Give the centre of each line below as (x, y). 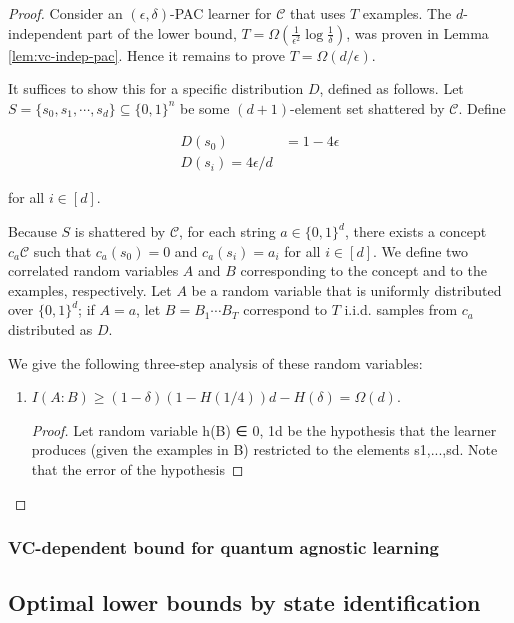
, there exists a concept (415, 231)
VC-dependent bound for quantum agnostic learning (223, 547)
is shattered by (120, 231)
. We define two (420, 250)
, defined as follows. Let (391, 88)
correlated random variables (93, 270)
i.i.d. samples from (401, 309)
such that (62, 250)
